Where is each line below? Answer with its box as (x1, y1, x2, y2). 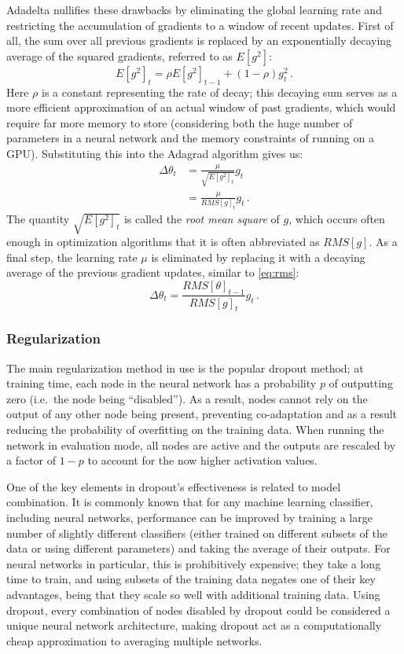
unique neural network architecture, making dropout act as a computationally (6, 617, 382, 634)
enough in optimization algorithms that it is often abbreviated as (6, 233, 320, 249)
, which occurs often (288, 211, 385, 227)
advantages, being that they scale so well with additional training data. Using (6, 586, 380, 602)
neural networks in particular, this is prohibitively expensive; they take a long (6, 555, 381, 571)
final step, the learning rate (6, 248, 138, 265)
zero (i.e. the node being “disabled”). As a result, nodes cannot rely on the (6, 390, 368, 406)
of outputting (329, 375, 393, 391)
